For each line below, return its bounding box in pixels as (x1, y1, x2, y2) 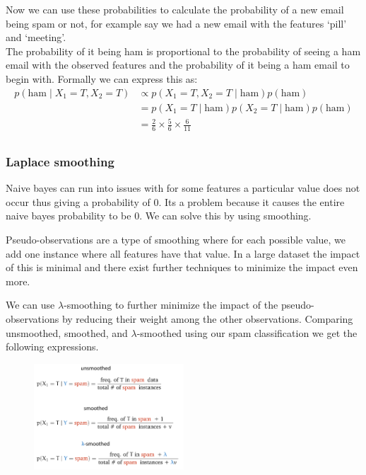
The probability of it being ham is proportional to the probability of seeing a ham (6, 43, 361, 58)
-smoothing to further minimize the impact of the (64, 297, 278, 312)
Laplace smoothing (6, 152, 114, 170)
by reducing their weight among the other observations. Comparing (61, 311, 353, 326)
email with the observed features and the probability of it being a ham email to (6, 57, 350, 72)
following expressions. (6, 339, 99, 354)
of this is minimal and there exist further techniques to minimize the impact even (6, 260, 358, 275)
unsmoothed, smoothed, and (6, 325, 128, 340)
